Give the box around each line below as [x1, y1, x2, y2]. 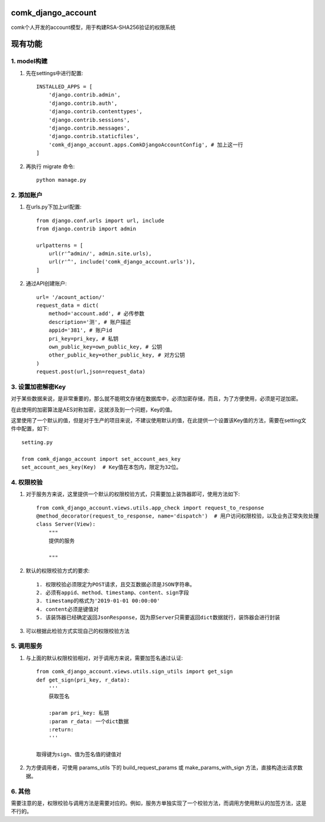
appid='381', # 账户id [48, 327, 112, 334]
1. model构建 [11, 57, 48, 65]
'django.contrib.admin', [48, 92, 121, 98]
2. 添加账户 [11, 191, 43, 199]
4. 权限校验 [11, 478, 43, 486]
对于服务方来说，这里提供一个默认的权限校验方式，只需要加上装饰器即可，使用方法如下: [25, 490, 240, 497]
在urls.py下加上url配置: [25, 203, 82, 210]
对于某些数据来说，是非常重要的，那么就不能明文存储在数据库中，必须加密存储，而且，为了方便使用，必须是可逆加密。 [11, 395, 301, 402]
